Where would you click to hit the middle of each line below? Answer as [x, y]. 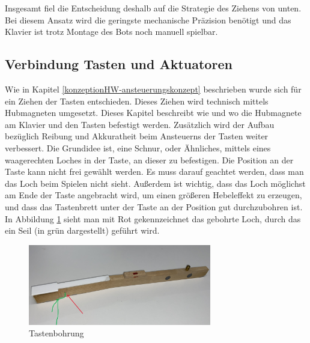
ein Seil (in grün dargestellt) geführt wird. [82, 230]
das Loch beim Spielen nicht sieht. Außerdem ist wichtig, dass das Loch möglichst [155, 183]
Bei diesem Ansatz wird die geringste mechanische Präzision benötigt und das [148, 20]
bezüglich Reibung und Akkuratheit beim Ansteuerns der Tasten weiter [137, 136]
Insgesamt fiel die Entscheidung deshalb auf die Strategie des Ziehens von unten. [153, 8]
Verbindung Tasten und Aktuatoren [119, 64]
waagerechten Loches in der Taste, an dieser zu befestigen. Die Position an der [149, 159]
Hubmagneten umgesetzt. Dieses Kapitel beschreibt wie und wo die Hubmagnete [153, 113]
